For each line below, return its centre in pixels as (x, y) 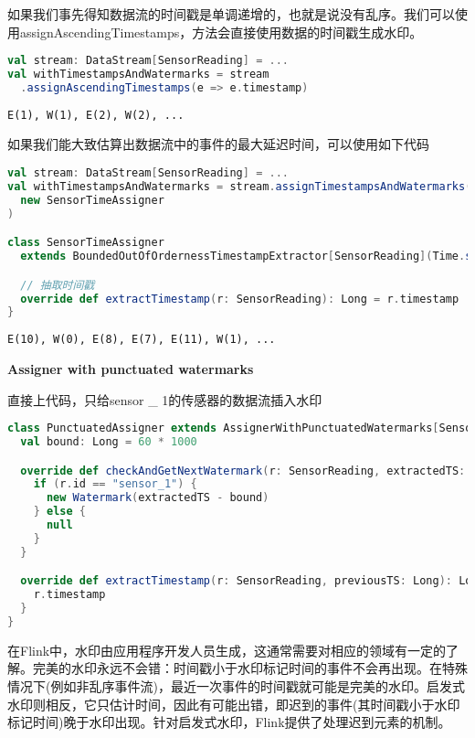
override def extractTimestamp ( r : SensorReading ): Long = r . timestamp (240, 299)
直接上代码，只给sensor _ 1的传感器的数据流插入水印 (165, 399)
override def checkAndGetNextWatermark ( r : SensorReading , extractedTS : (243, 471)
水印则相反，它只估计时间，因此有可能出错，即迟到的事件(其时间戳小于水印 (234, 704)
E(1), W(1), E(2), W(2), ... (96, 115)
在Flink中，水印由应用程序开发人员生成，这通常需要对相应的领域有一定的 (227, 650)
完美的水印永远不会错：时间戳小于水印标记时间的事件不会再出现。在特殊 (250, 668)
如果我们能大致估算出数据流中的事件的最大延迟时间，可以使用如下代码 (218, 144)
